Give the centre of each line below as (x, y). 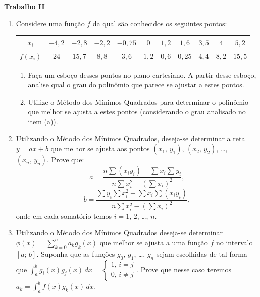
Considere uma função (50, 23)
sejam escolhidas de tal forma (202, 253)
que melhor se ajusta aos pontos (100, 148)
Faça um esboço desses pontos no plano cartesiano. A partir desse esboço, (142, 75)
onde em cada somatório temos (64, 215)
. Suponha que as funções (76, 253)
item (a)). (43, 121)
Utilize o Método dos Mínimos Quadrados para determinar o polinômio (138, 101)
